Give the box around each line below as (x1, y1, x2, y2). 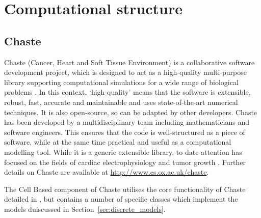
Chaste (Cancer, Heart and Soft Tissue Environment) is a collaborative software (4, 57, 255, 67)
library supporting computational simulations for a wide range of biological (4, 76, 239, 87)
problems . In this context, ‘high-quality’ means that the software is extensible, (4, 87, 251, 97)
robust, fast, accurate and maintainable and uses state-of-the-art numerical (4, 96, 238, 107)
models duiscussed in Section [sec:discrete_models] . (4, 203, 166, 214)
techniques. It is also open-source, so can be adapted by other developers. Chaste (4, 106, 257, 117)
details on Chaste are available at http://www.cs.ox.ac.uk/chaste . (4, 167, 209, 177)
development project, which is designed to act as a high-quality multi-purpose (4, 67, 247, 77)
